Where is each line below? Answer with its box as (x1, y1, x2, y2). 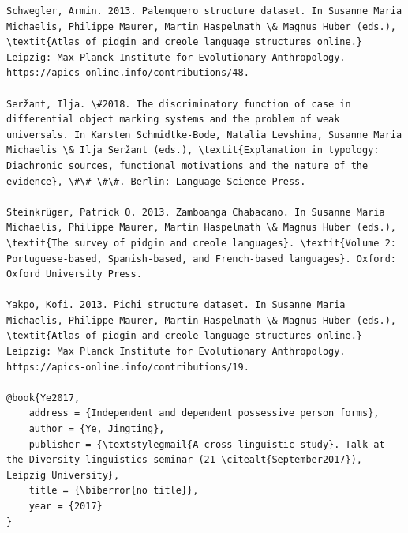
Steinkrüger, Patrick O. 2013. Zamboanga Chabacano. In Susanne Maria (6, 206, 385, 218)
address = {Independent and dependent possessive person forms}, (28, 407, 380, 419)
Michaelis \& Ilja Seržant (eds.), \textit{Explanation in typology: (6, 145, 380, 156)
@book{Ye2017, (6, 392, 80, 404)
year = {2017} (28, 501, 103, 512)
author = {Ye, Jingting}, (28, 423, 165, 435)
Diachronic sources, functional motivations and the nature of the (6, 160, 369, 171)
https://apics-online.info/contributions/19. (6, 361, 249, 373)
